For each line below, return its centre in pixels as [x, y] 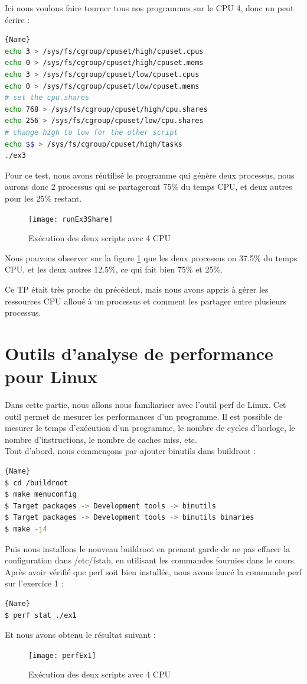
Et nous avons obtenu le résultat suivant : [80, 635]
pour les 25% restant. [43, 198]
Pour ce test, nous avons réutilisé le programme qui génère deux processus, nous [150, 175]
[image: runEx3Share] [71, 219]
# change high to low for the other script [92, 132]
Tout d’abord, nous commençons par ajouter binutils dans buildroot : [130, 451]
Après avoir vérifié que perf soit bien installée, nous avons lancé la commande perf [153, 571]
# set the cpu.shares [47, 98]
